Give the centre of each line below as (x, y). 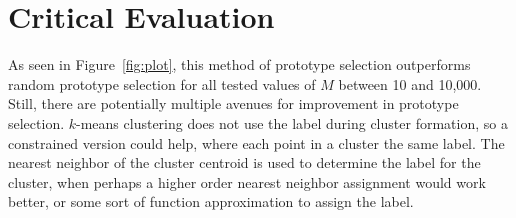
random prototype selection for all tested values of (162, 83)
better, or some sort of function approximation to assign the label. (211, 201)
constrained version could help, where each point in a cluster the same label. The (256, 142)
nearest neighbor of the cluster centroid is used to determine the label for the (244, 162)
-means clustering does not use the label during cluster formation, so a (292, 122)
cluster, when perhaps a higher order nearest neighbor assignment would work (247, 181)
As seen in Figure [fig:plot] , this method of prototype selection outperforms (239, 64)
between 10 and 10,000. (410, 83)
